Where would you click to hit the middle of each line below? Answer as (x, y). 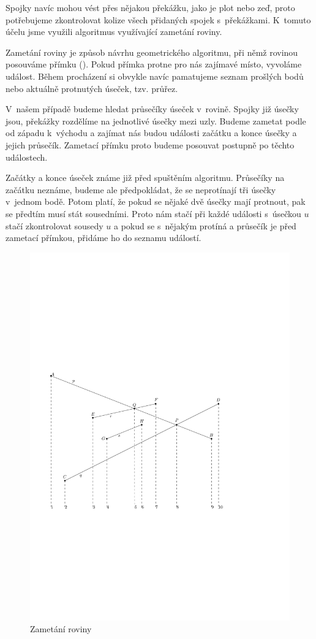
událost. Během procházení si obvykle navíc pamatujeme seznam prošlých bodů (155, 76)
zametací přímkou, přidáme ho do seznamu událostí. (103, 238)
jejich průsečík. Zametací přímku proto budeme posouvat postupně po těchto (150, 144)
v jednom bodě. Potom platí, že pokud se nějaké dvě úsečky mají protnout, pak (156, 201)
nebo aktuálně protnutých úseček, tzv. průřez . (92, 88)
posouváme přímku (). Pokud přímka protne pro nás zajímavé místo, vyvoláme (154, 64)
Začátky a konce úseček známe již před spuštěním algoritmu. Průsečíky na (145, 178)
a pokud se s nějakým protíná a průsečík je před (205, 225)
